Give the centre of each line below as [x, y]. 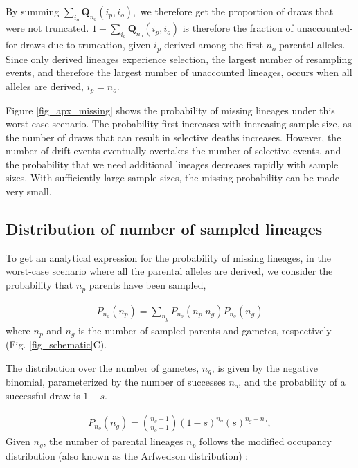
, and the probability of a [292, 382]
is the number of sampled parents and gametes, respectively [205, 330]
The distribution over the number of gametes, [102, 367]
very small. [29, 191]
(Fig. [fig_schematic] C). [56, 344]
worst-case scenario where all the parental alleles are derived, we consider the [169, 271]
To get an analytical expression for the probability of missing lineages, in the [168, 257]
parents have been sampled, [147, 285]
